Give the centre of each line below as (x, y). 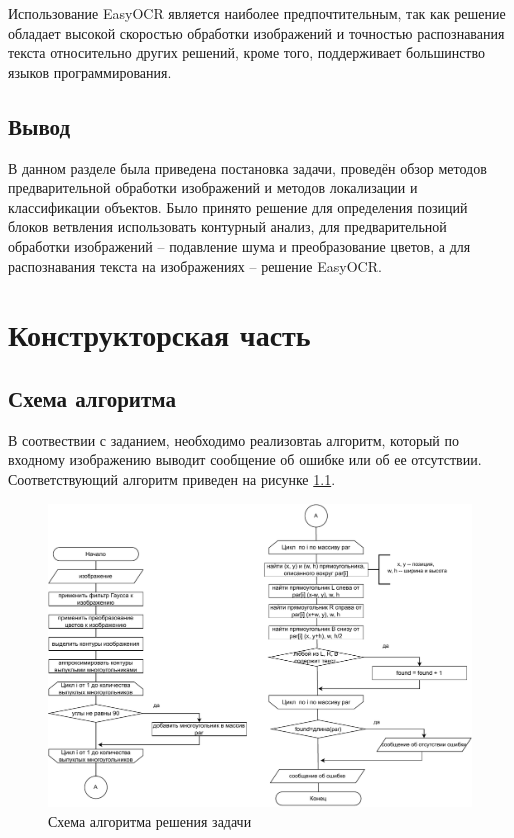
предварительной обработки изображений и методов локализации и (213, 187)
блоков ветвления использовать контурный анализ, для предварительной (227, 226)
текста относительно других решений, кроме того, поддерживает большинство (246, 52)
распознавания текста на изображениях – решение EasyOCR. (195, 265)
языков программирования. (90, 71)
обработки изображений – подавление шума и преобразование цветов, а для (239, 245)
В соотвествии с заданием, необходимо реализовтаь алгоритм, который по (233, 439)
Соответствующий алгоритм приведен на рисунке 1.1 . (172, 478)
